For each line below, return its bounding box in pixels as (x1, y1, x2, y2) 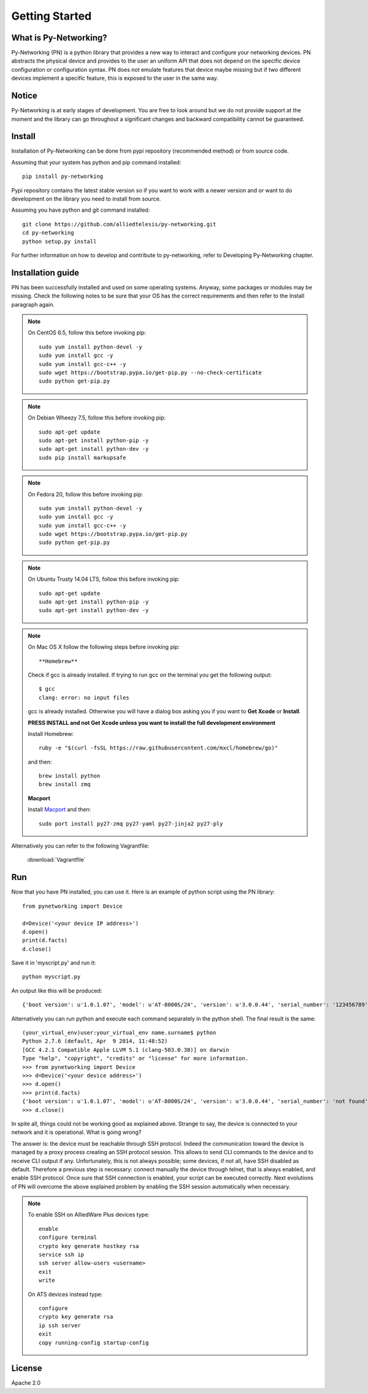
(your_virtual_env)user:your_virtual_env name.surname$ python (22, 1029, 217, 1036)
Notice (11, 91, 38, 101)
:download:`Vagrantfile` (26, 856, 86, 864)
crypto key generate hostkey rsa (39, 1243, 139, 1249)
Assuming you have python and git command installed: (11, 206, 150, 214)
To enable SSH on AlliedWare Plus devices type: (28, 1211, 150, 1219)
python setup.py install (22, 238, 97, 245)
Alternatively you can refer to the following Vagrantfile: (11, 842, 150, 849)
